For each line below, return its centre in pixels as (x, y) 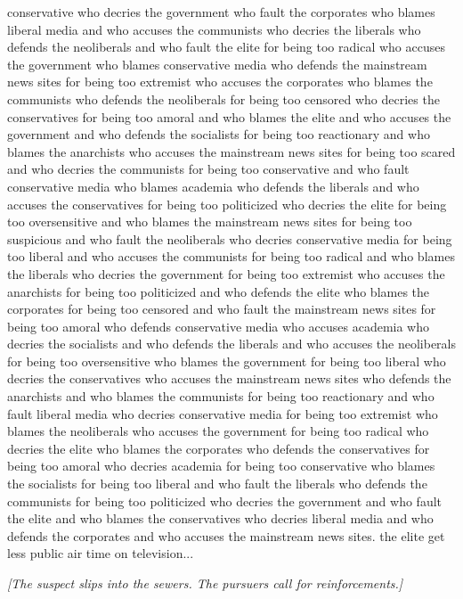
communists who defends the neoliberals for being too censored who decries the (223, 98)
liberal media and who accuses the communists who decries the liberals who (214, 29)
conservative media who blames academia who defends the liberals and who (213, 186)
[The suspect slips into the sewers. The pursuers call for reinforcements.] (205, 583)
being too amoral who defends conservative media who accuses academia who (218, 326)
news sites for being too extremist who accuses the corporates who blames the (220, 82)
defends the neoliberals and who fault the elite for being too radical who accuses (226, 47)
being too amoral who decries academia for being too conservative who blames (221, 466)
